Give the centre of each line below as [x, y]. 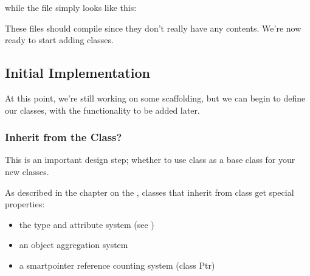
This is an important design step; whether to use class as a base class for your [150, 160]
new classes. [27, 171]
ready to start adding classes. [59, 40]
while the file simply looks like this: [71, 7]
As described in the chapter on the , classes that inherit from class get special [150, 192]
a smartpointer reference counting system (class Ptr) [117, 265]
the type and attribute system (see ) [87, 224]
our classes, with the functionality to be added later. [102, 110]
